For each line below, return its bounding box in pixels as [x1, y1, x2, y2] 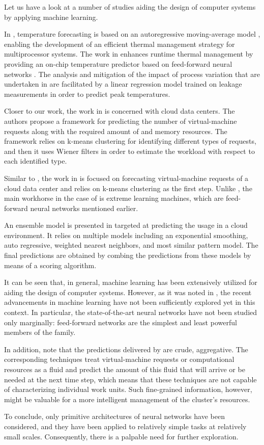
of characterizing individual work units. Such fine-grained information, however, [4, 384, 252, 395]
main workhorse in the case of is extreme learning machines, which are [4, 193, 224, 203]
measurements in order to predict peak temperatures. [4, 88, 170, 99]
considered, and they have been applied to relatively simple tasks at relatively [4, 421, 247, 431]
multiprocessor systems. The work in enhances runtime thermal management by [4, 48, 253, 59]
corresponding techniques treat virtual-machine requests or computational [4, 354, 234, 364]
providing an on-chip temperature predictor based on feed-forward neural [4, 58, 232, 69]
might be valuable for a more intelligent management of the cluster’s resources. [4, 394, 250, 404]
